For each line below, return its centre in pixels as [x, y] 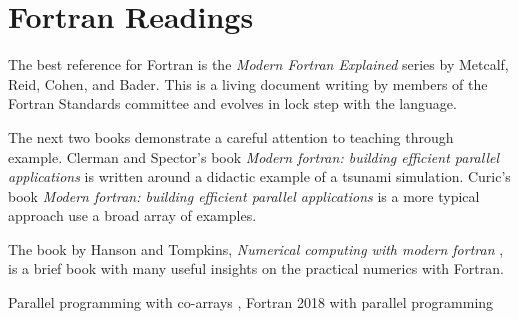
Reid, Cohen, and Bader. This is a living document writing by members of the [248, 83]
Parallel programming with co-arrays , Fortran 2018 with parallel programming [251, 302]
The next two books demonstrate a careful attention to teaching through [231, 136]
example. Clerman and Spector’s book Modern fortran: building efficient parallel [254, 156]
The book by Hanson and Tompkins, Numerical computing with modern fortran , [256, 248]
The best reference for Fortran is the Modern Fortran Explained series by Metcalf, [258, 64]
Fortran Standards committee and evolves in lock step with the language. [232, 103]
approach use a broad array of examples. [132, 215]
